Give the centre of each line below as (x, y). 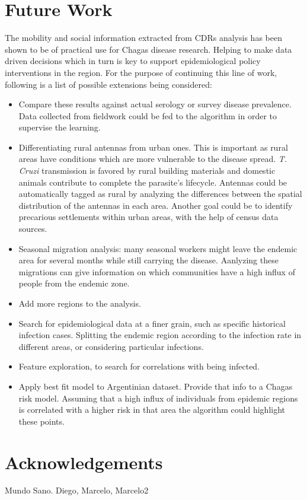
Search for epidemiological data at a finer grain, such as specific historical (152, 323)
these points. (41, 421)
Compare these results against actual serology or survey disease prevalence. (155, 104)
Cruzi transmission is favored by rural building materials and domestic (147, 171)
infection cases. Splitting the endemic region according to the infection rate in (160, 335)
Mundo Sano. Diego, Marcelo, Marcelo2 (77, 490)
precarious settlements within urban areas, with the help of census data (148, 217)
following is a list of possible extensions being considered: (108, 84)
